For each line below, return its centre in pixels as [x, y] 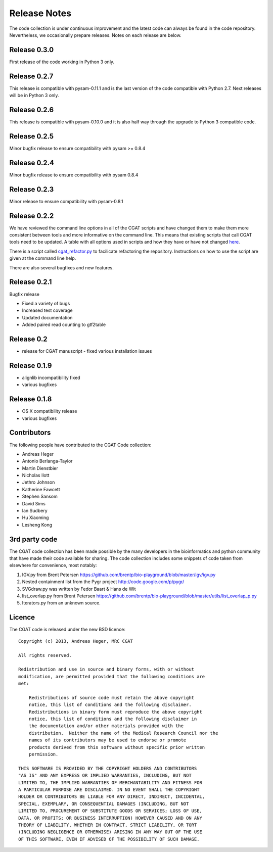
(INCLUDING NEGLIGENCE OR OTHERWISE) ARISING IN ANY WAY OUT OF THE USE [110, 832]
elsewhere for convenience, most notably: [53, 565]
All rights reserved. [45, 655]
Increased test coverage [47, 310]
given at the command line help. [43, 258]
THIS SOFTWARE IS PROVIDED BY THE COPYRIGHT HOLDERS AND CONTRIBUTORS [108, 768]
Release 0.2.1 [31, 282]
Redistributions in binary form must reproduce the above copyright [115, 712]
